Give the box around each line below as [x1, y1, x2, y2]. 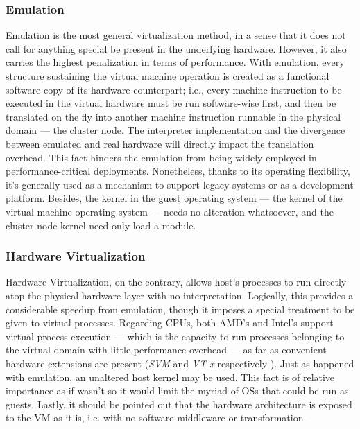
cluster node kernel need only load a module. [6, 218, 196, 232]
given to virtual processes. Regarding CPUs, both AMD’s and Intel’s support [6, 315, 334, 330]
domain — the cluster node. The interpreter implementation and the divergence [6, 123, 345, 137]
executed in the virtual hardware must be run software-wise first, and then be [6, 96, 336, 110]
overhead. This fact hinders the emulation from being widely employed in [6, 150, 317, 164]
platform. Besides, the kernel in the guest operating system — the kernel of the [6, 191, 343, 205]
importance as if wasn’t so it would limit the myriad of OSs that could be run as [6, 383, 349, 398]
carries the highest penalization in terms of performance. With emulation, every [6, 55, 345, 69]
